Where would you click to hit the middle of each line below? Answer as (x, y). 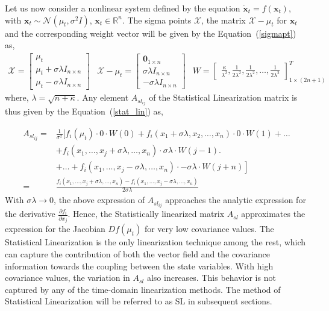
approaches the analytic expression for (236, 200)
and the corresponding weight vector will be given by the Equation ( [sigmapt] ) (151, 33)
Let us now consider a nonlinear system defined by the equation (123, 8)
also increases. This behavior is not (211, 278)
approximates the (273, 214)
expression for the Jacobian (55, 229)
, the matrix (224, 20)
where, (17, 97)
